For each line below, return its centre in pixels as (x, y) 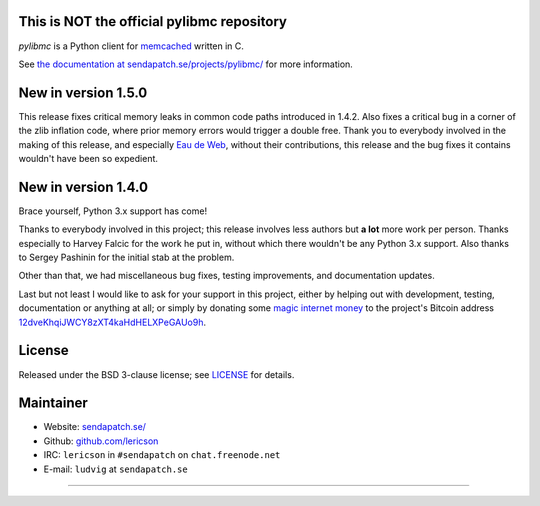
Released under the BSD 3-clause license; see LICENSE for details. (156, 374)
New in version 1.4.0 (83, 186)
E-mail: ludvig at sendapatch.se (116, 469)
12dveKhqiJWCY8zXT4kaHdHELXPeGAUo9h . (112, 322)
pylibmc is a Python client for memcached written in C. (131, 46)
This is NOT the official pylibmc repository (152, 21)
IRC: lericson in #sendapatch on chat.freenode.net (162, 455)
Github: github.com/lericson (101, 441)
